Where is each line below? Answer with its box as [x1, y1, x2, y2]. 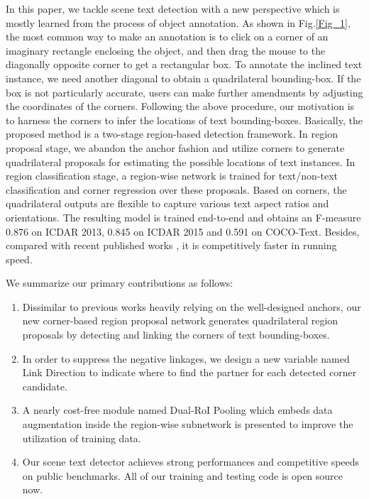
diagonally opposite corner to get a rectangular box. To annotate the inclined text [6, 57, 363, 72]
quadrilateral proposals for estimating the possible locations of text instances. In [6, 154, 356, 169]
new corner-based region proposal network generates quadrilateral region [22, 313, 338, 328]
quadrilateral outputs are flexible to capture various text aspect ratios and [6, 196, 329, 211]
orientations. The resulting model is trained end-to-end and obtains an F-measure [6, 209, 361, 224]
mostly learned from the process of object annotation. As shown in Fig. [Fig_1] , [6, 15, 351, 30]
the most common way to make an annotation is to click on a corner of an [6, 29, 329, 44]
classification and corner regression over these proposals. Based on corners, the [6, 182, 347, 197]
